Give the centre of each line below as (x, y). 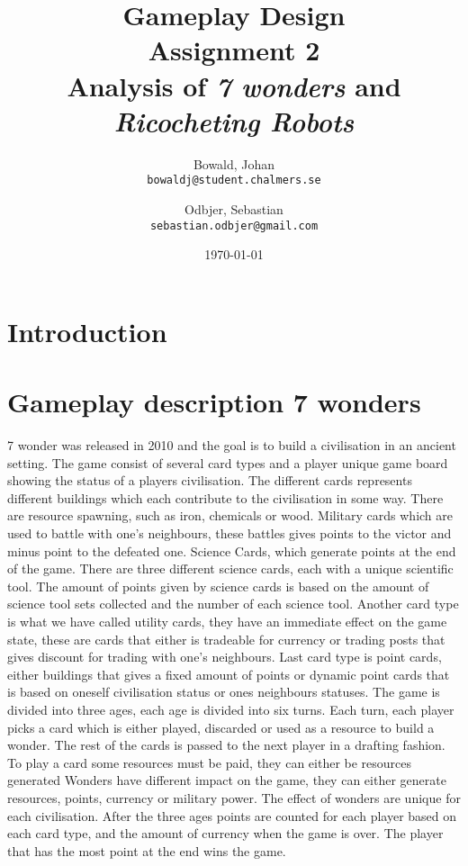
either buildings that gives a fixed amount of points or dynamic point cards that (229, 674)
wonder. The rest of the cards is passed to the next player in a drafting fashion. (226, 745)
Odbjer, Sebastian (234, 208)
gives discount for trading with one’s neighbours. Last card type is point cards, (225, 657)
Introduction (87, 331)
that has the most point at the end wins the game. (147, 850)
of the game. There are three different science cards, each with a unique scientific (230, 568)
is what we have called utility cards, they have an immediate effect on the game (227, 622)
